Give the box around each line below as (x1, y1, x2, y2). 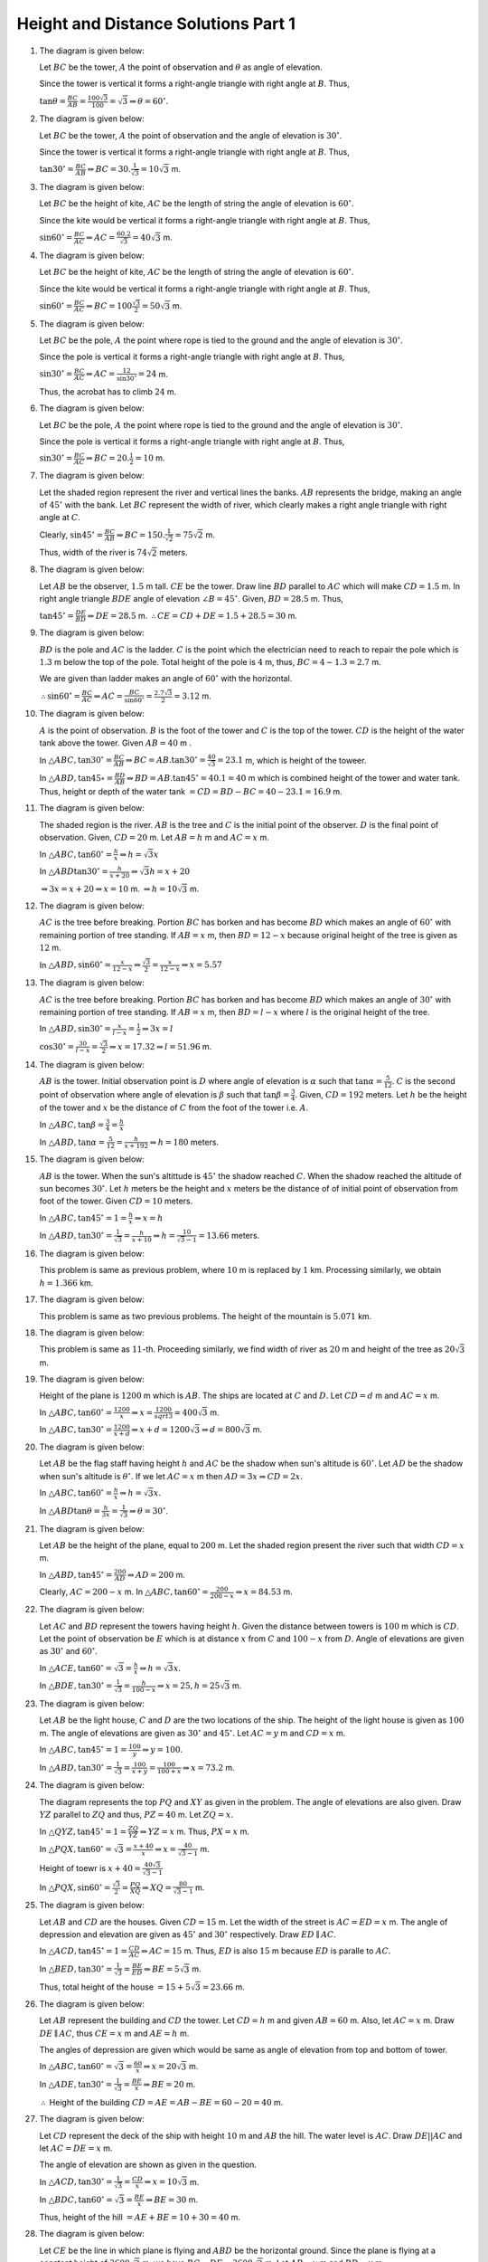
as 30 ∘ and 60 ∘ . (39, 1645, 99, 1657)
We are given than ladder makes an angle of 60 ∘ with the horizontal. (39, 672, 293, 684)
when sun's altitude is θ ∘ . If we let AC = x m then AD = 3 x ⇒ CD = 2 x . (39, 1470, 303, 1481)
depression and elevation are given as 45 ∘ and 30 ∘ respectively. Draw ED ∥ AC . (39, 1928, 336, 1940)
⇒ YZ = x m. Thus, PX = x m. (139, 1826, 250, 1837)
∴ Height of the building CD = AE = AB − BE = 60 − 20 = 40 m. (41, 2096, 284, 2107)
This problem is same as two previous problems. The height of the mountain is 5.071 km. (39, 1310, 372, 1321)
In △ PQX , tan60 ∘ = (39, 1842, 113, 1855)
